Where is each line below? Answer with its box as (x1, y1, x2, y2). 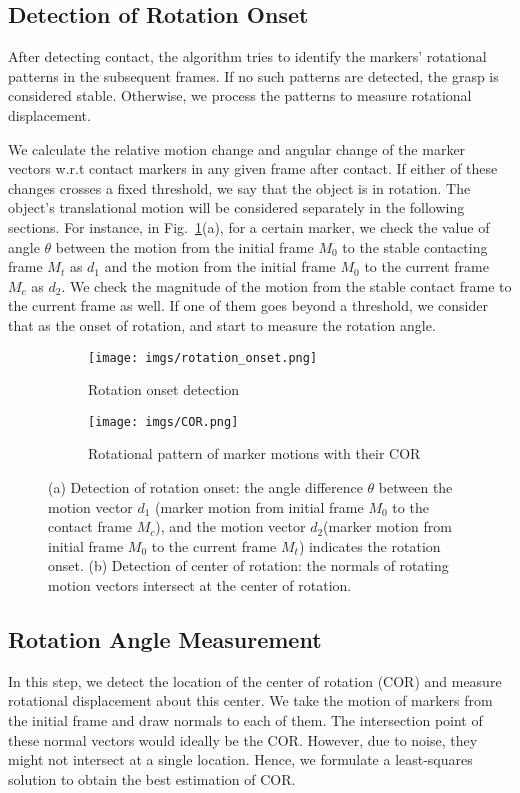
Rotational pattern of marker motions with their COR (88, 443, 421, 464)
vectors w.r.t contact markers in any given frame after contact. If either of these (8, 158, 498, 179)
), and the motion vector (155, 516, 306, 537)
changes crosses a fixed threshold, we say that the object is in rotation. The (8, 177, 471, 198)
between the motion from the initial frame (55, 236, 314, 257)
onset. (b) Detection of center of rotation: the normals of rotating (48, 555, 449, 576)
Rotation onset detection (88, 379, 240, 400)
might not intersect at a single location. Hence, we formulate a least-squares (8, 749, 473, 770)
